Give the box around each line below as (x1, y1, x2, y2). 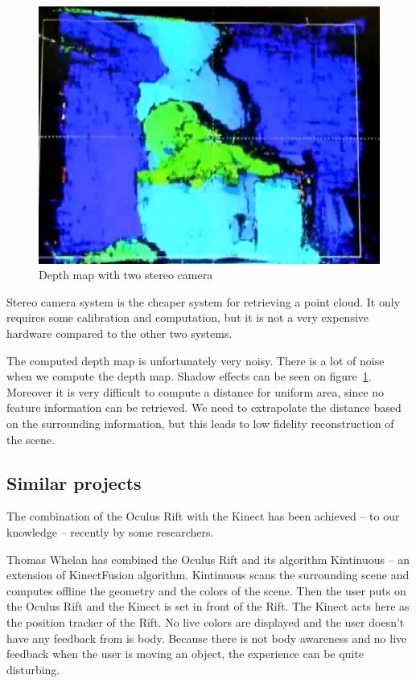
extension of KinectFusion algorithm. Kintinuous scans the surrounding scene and (6, 566, 410, 583)
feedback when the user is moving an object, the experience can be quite (6, 645, 364, 662)
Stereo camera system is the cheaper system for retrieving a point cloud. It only (6, 293, 401, 310)
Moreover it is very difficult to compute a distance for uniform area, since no (6, 383, 385, 400)
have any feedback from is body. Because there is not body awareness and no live (6, 629, 407, 646)
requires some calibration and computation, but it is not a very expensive (6, 309, 369, 326)
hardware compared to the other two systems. (6, 325, 233, 342)
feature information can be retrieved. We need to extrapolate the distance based (6, 399, 402, 416)
